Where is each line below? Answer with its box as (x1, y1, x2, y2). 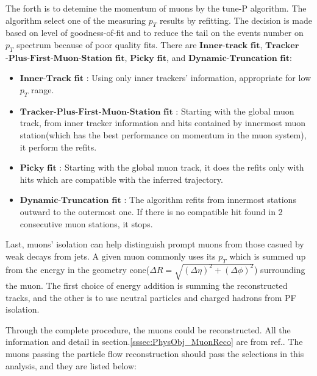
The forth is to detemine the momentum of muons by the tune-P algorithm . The (5, 2, 307, 14)
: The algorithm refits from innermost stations (124, 193, 296, 206)
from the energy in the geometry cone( (5, 263, 150, 275)
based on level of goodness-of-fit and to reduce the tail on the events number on (5, 26, 304, 39)
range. (31, 83, 54, 96)
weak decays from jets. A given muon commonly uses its (5, 249, 216, 262)
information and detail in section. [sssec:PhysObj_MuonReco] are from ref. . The (5, 335, 303, 348)
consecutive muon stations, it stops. (20, 217, 153, 230)
